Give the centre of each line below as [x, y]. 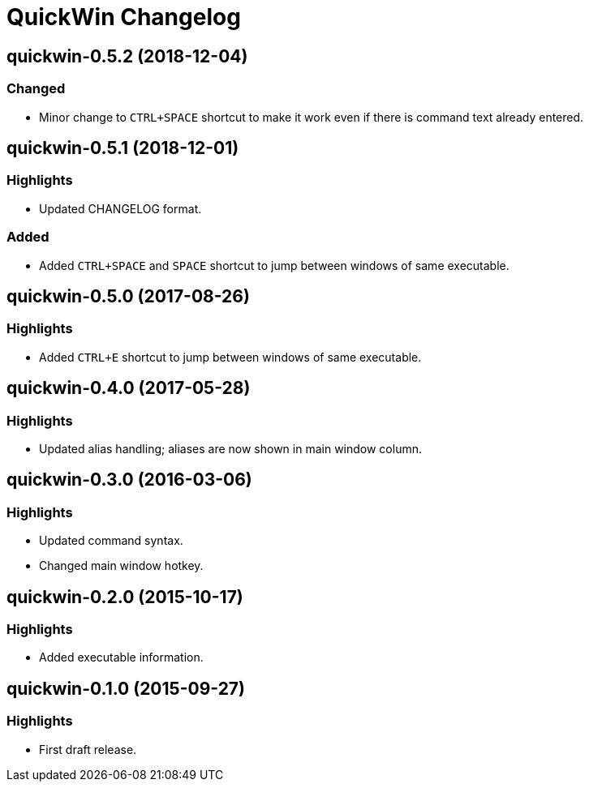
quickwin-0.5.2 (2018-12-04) [127, 56]
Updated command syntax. [111, 541]
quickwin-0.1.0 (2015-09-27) [126, 688]
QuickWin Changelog [124, 17]
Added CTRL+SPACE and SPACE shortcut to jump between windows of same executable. [274, 265]
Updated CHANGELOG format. [120, 208]
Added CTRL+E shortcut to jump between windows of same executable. [230, 357]
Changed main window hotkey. [121, 566]
